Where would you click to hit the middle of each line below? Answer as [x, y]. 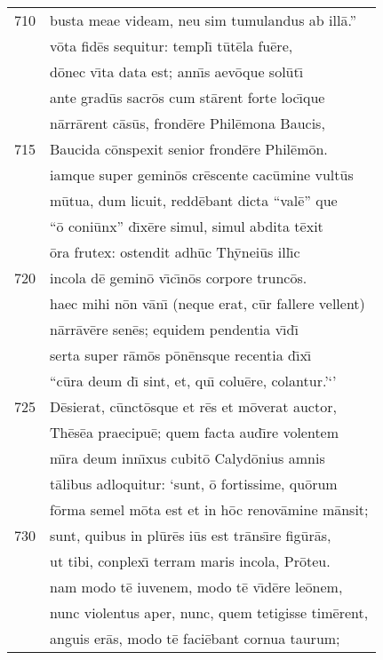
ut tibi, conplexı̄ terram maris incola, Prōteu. [190, 561]
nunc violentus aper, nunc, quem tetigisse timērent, [209, 612]
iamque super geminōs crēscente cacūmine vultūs [202, 175]
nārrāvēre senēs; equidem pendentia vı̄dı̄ [174, 329]
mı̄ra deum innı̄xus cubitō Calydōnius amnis [188, 458]
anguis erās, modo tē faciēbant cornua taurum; [195, 638]
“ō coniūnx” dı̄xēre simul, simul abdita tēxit [187, 226]
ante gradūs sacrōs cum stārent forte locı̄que [188, 97]
